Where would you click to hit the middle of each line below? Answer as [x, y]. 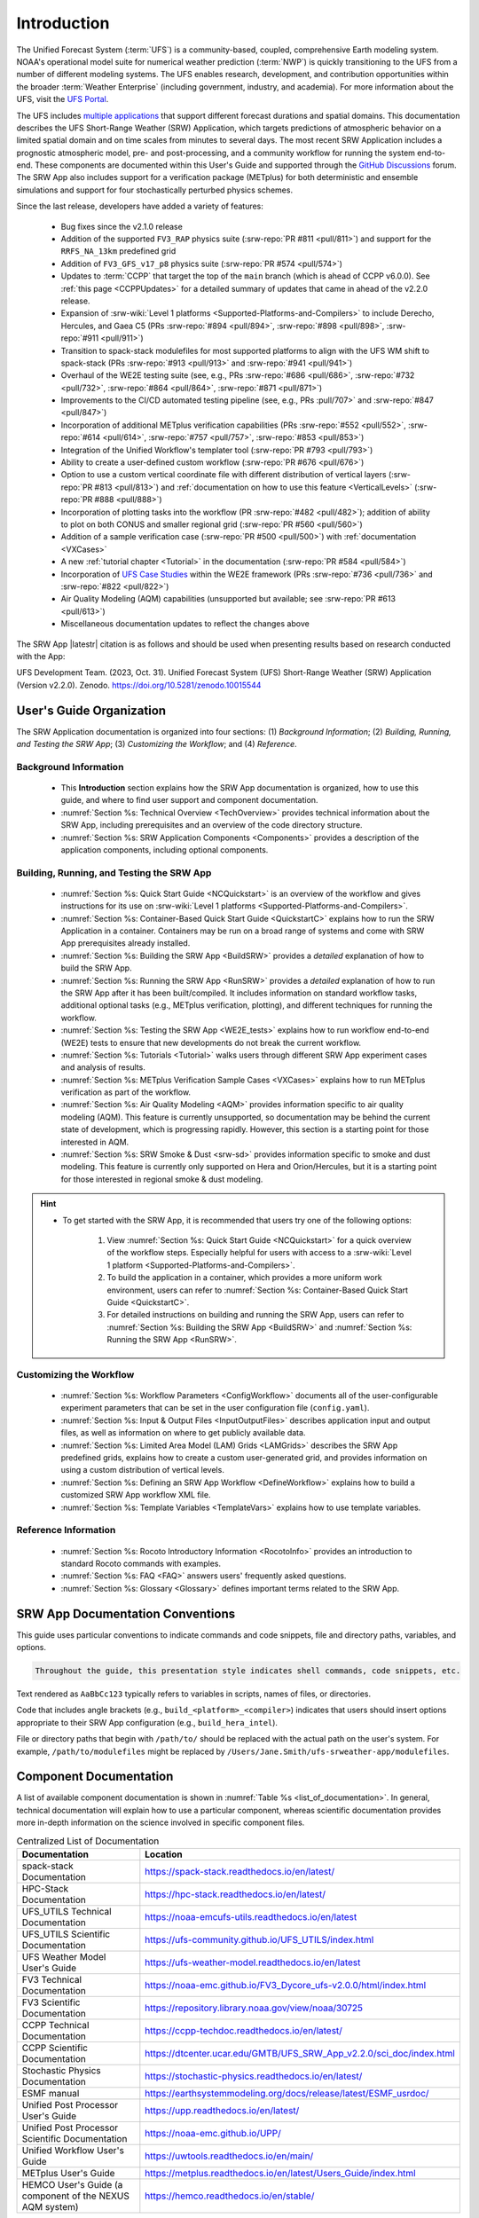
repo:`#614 [81, 437]
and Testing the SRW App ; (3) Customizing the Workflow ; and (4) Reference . [157, 743]
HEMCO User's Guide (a [72, 2185]
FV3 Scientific [51, 2002]
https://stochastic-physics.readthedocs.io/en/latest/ [254, 2076]
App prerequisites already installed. [126, 943]
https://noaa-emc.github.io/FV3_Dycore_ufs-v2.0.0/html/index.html [286, 1985]
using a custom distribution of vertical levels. [143, 1470]
